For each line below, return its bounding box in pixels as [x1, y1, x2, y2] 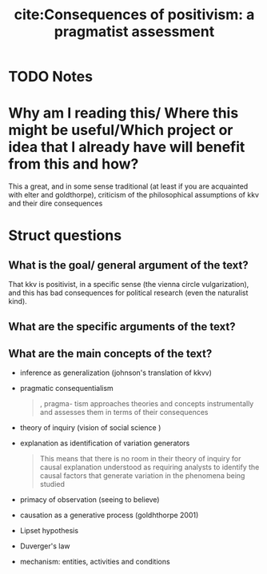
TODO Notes [8, 68, 94, 86]
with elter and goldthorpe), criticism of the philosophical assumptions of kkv [8, 190, 260, 200]
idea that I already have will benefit [8, 138, 245, 157]
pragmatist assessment [54, 22, 215, 41]
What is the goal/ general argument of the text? [8, 258, 249, 272]
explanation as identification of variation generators [19, 438, 190, 448]
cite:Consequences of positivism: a [14, 6, 255, 24]
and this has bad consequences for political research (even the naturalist [8, 288, 249, 297]
